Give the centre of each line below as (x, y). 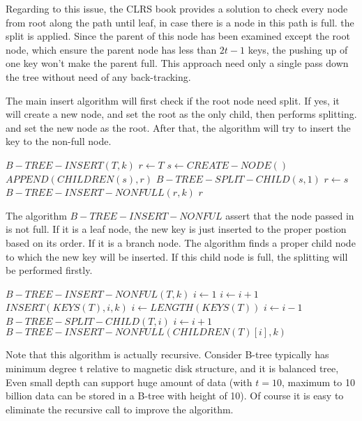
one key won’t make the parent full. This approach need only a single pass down (177, 63)
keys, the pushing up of (298, 49)
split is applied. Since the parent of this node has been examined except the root (178, 36)
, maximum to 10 (318, 382)
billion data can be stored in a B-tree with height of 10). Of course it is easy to (175, 396)
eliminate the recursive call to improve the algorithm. (120, 409)
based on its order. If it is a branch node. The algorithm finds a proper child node (181, 242)
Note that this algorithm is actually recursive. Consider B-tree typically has (167, 354)
